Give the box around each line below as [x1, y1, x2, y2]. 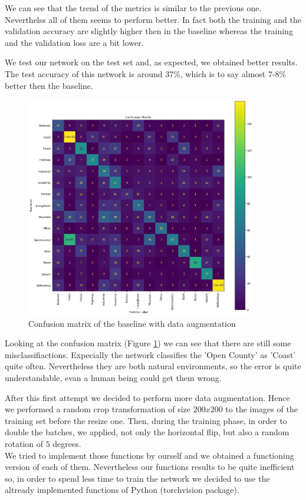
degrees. [52, 438, 81, 450]
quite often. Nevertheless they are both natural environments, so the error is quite [5, 360, 301, 372]
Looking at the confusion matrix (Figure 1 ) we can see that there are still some [5, 337, 291, 349]
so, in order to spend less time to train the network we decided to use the [5, 472, 270, 484]
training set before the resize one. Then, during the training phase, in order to [5, 414, 287, 426]
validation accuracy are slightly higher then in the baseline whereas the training [5, 25, 293, 37]
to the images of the [225, 403, 298, 415]
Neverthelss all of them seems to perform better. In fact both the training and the [5, 13, 301, 25]
